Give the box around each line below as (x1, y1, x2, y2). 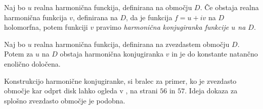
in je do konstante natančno (171, 48, 258, 59)
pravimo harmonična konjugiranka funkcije (96, 22, 229, 32)
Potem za (4, 48, 33, 59)
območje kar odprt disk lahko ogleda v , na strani (4, 85, 158, 96)
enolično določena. (4, 58, 61, 69)
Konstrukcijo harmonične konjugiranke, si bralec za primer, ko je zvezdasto (4, 75, 237, 86)
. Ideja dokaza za (185, 85, 238, 96)
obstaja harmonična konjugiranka (60, 48, 164, 59)
